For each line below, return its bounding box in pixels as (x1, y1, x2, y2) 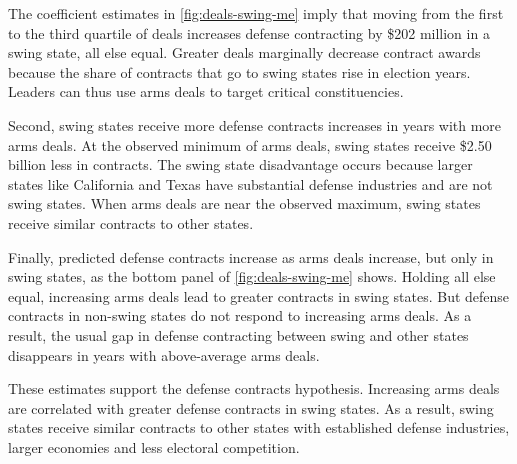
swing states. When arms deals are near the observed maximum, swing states (8, 193, 481, 214)
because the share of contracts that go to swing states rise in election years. (8, 61, 471, 82)
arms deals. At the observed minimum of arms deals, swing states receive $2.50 (8, 134, 492, 155)
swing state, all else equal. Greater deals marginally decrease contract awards (8, 42, 481, 63)
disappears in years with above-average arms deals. (8, 344, 320, 365)
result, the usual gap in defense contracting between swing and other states (8, 324, 469, 345)
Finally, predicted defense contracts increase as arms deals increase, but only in (8, 246, 494, 267)
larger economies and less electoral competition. (8, 436, 300, 457)
